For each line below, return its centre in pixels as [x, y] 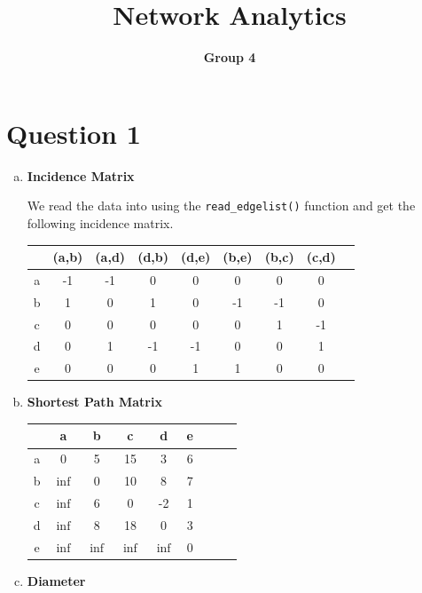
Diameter [56, 580]
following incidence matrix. [100, 222]
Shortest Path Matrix [94, 402]
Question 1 [74, 133]
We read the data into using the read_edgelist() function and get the [221, 206]
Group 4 [230, 57]
